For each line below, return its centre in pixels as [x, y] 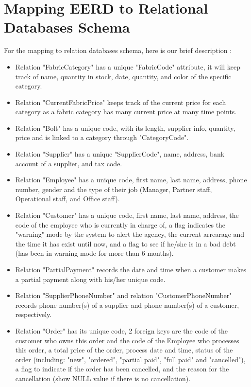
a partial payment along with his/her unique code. [90, 279]
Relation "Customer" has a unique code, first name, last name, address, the [127, 215]
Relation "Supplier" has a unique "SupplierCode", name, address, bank [120, 154]
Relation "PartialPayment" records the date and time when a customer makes [131, 269]
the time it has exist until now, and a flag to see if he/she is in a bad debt [125, 243]
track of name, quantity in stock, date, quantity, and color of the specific [123, 76]
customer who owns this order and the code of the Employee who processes [127, 340]
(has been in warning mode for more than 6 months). [94, 253]
